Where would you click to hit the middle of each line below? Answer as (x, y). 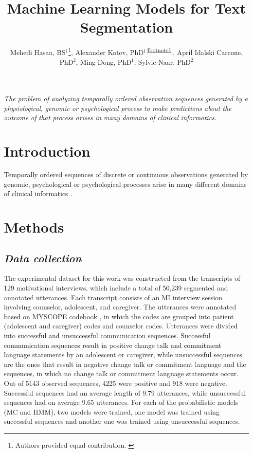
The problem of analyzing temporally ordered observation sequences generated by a (126, 99)
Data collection (43, 258)
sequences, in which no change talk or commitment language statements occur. (121, 373)
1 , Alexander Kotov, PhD (106, 51)
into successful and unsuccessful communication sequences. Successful (107, 335)
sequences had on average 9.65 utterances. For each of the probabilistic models (121, 402)
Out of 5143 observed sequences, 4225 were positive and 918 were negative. (116, 383)
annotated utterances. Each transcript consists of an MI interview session (113, 297)
